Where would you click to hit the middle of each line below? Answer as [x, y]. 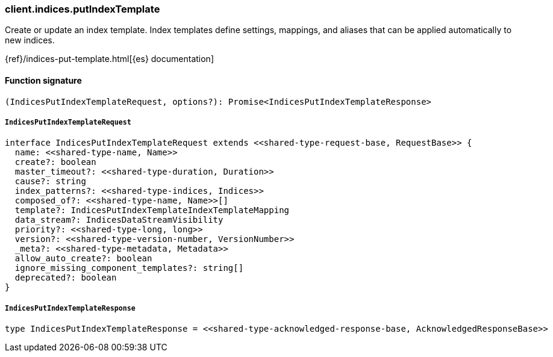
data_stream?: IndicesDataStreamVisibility [119, 220]
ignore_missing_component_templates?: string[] [129, 268]
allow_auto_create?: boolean [83, 259]
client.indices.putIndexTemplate [83, 9]
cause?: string [50, 182]
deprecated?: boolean [66, 278]
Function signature [43, 80]
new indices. [30, 40]
